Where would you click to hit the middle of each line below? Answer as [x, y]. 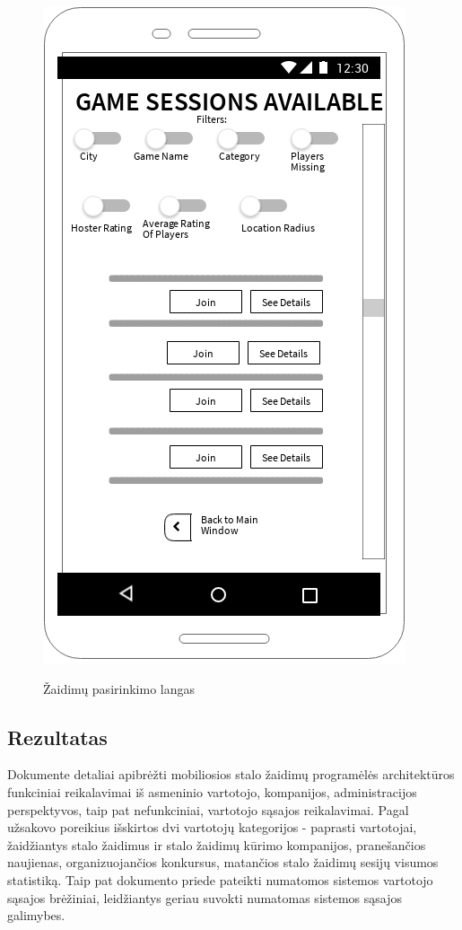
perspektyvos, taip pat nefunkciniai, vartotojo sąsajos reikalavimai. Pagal [208, 809]
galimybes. [36, 915]
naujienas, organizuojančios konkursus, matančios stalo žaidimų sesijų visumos [223, 862]
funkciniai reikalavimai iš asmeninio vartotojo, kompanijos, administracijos [212, 791]
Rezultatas [57, 737]
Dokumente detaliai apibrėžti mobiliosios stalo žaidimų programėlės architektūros [231, 774]
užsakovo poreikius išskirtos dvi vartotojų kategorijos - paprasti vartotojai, [212, 827]
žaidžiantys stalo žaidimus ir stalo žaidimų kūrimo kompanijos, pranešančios [217, 844]
